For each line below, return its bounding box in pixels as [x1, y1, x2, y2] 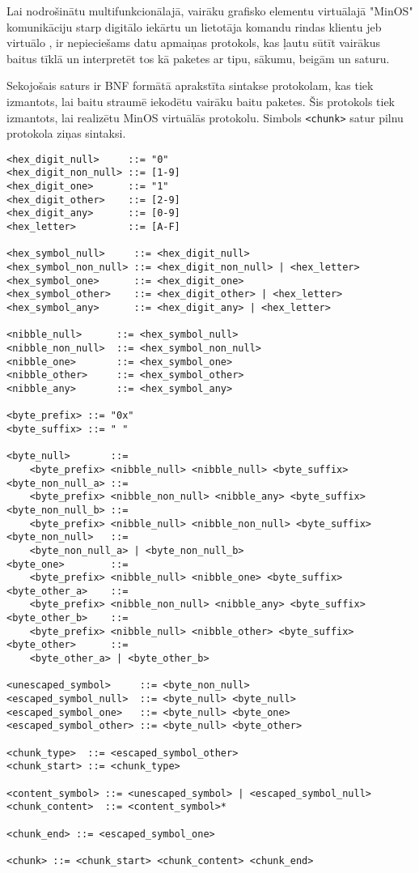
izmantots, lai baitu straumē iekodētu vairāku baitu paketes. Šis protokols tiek [6, 92, 396, 109]
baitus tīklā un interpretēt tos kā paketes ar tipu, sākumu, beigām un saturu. [6, 49, 390, 66]
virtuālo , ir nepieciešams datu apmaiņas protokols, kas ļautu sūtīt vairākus [6, 34, 380, 51]
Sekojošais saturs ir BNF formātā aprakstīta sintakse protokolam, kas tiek [6, 77, 374, 94]
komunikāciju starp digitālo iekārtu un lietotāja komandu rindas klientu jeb [6, 18, 382, 35]
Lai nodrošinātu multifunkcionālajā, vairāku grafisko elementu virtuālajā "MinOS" [6, 2, 413, 19]
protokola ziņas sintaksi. [6, 125, 126, 142]
